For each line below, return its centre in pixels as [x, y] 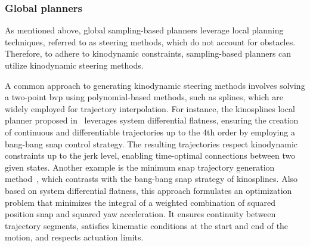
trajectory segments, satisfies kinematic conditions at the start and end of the [147, 225]
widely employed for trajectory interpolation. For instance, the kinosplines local [150, 108]
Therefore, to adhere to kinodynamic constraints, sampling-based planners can [148, 53]
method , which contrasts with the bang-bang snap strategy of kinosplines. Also [151, 179]
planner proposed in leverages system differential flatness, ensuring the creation [152, 120]
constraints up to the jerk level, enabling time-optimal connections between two [150, 155]
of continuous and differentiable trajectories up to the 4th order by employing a [150, 132]
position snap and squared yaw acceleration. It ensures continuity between [140, 214]
